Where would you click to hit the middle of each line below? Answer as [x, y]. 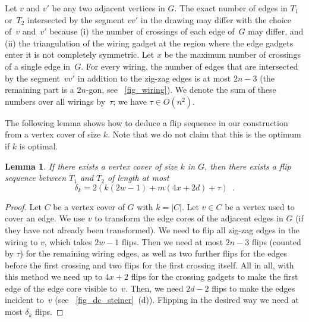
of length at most [138, 178]
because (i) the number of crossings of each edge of [142, 31]
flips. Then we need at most [173, 241]
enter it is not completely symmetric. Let [80, 54]
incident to [24, 300]
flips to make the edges [253, 288]
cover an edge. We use [45, 218]
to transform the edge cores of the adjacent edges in [189, 218]
